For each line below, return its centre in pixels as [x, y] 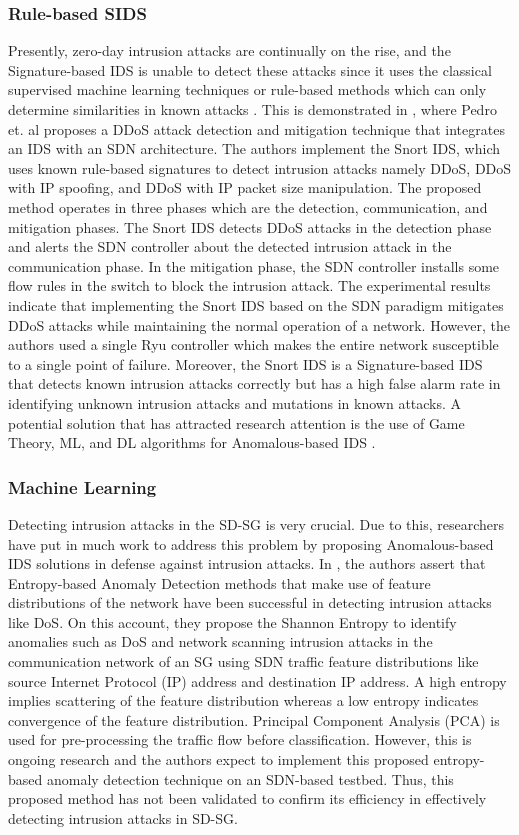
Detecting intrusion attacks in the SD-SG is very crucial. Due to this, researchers [256, 523]
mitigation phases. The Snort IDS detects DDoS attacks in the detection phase [250, 226]
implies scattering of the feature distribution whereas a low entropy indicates [243, 700]
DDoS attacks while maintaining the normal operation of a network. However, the [259, 324]
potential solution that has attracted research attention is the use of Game [236, 422]
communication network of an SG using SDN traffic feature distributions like [243, 661]
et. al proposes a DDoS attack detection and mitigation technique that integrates [256, 128]
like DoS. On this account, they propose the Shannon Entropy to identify [232, 621]
